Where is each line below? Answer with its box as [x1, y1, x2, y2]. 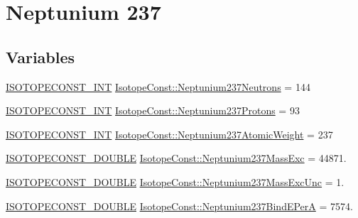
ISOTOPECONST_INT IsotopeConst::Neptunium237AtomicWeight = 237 [6, 126, 333, 141]
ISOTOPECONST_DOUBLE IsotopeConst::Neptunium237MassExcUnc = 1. [6, 174, 345, 189]
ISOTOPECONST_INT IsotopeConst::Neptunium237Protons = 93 [6, 103, 300, 118]
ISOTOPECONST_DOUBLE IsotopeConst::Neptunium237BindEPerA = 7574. [6, 198, 353, 213]
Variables [6, 45, 75, 67]
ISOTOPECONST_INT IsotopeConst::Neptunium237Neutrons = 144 [6, 79, 310, 94]
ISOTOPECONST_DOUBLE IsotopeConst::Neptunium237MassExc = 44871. [6, 151, 347, 165]
